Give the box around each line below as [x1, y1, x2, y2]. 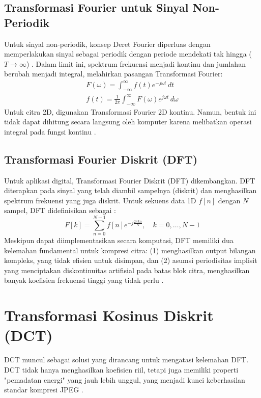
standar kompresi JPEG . [4, 384, 83, 395]
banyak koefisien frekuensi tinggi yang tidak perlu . [4, 275, 164, 285]
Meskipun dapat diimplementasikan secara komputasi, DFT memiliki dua [4, 235, 234, 246]
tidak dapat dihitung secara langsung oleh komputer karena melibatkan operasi [4, 116, 252, 127]
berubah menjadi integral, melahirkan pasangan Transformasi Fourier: [4, 68, 223, 79]
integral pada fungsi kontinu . [4, 126, 96, 137]
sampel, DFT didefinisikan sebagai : [4, 205, 116, 216]
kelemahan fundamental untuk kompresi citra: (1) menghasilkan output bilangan [4, 245, 256, 255]
